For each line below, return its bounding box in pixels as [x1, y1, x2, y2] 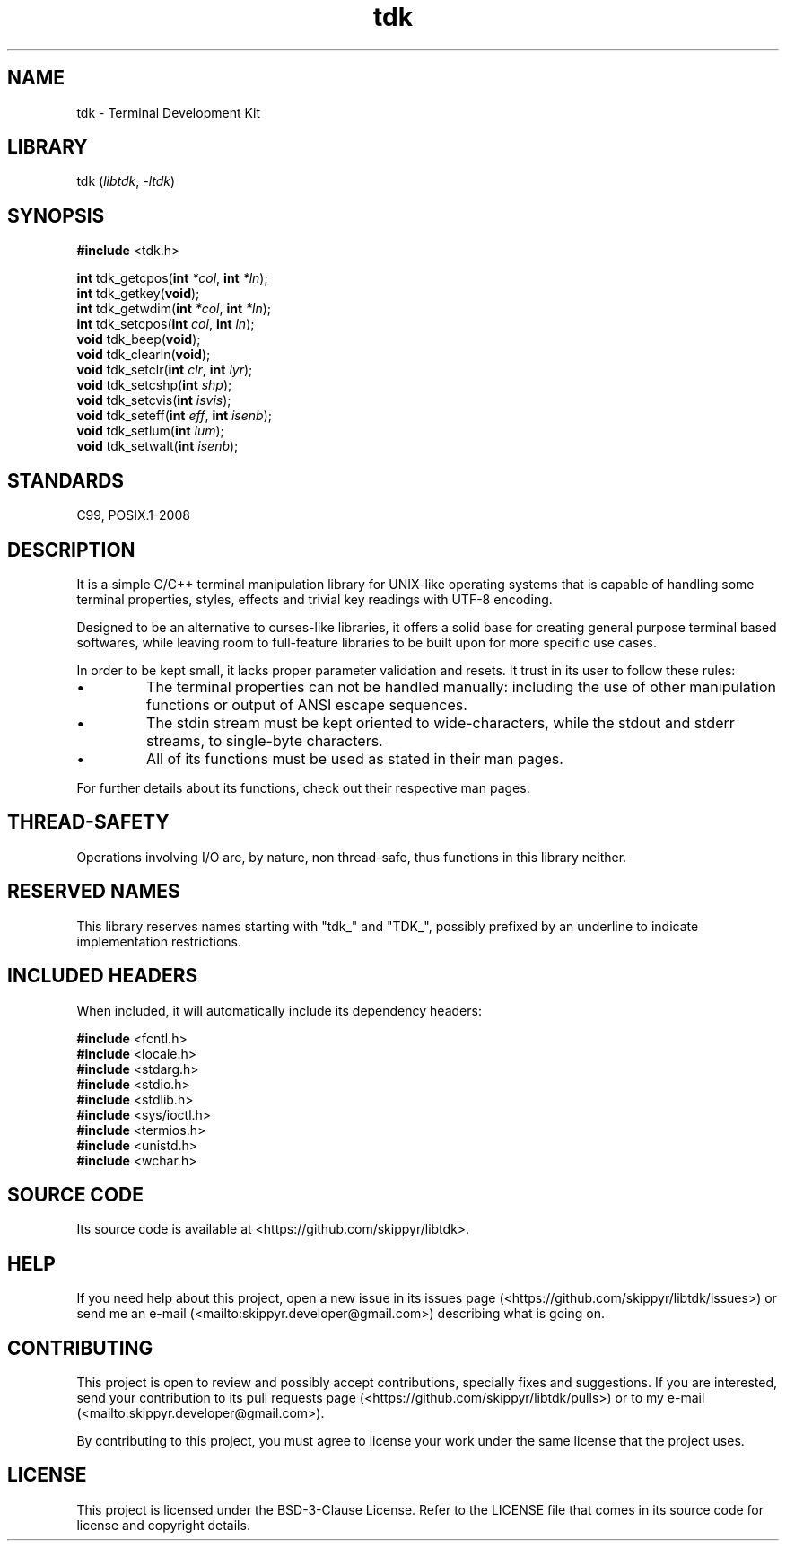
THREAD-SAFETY [7, 811, 170, 834]
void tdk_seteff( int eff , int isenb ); [76, 408, 273, 424]
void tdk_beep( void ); [76, 331, 201, 347]
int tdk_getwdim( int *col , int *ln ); [76, 301, 272, 317]
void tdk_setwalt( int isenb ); [76, 438, 239, 454]
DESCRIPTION [7, 538, 135, 561]
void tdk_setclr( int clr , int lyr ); [76, 362, 253, 378]
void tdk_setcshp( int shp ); [76, 377, 232, 393]
